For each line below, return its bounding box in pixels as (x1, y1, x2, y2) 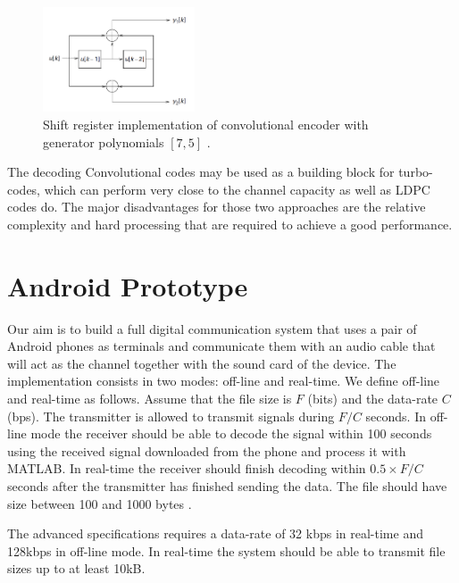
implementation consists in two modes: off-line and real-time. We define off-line (7, 371, 440, 390)
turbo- (398, 162, 433, 181)
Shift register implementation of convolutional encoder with (43, 114, 369, 133)
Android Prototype (7, 267, 248, 304)
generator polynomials (43, 132, 164, 151)
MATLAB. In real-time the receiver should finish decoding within (7, 459, 366, 478)
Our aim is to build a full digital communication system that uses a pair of (7, 319, 417, 337)
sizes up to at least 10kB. (7, 559, 146, 578)
